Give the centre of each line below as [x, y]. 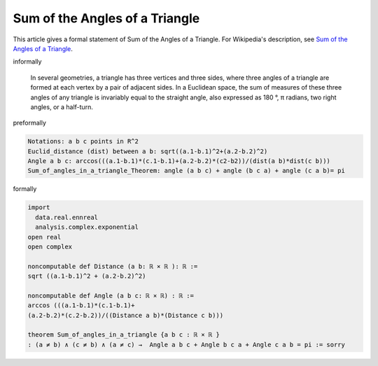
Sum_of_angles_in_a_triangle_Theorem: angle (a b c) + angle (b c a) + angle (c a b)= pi [187, 171]
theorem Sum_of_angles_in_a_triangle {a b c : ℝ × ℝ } [124, 335]
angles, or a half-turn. [62, 107]
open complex [50, 246]
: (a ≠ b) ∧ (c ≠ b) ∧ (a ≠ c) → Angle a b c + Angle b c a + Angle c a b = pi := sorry [187, 344]
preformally [30, 123]
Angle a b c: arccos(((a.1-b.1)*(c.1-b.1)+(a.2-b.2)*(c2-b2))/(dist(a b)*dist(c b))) [179, 161]
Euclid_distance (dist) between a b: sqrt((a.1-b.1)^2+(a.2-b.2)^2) [148, 151]
